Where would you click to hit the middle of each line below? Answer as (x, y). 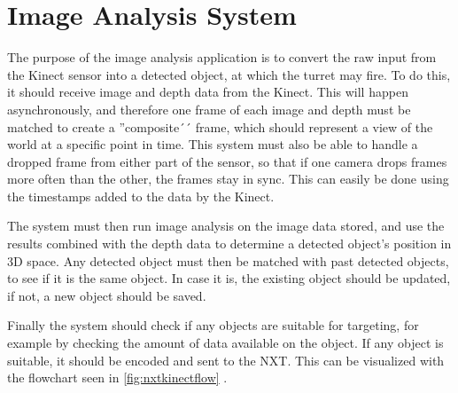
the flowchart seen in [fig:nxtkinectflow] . (117, 377)
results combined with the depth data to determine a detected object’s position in (229, 244)
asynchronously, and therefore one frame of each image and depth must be (209, 109)
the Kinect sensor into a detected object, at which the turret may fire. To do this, (229, 74)
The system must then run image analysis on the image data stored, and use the (226, 226)
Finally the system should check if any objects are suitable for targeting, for (213, 325)
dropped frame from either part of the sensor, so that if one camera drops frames (227, 161)
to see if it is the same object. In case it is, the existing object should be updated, (229, 278)
